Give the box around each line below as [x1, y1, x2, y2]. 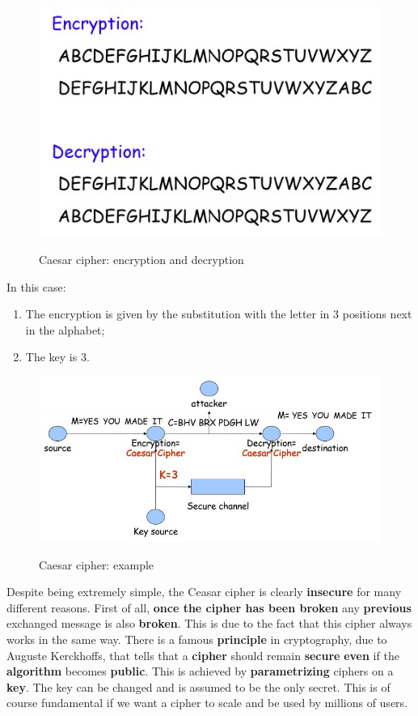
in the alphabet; [25, 321, 105, 338]
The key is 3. [25, 348, 90, 365]
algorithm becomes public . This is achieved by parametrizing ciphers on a [6, 663, 394, 680]
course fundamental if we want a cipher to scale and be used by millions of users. [6, 694, 407, 711]
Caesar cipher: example [39, 556, 154, 573]
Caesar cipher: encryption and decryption [39, 251, 244, 268]
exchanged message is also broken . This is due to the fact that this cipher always [6, 615, 412, 632]
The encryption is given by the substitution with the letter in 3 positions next [25, 305, 412, 322]
